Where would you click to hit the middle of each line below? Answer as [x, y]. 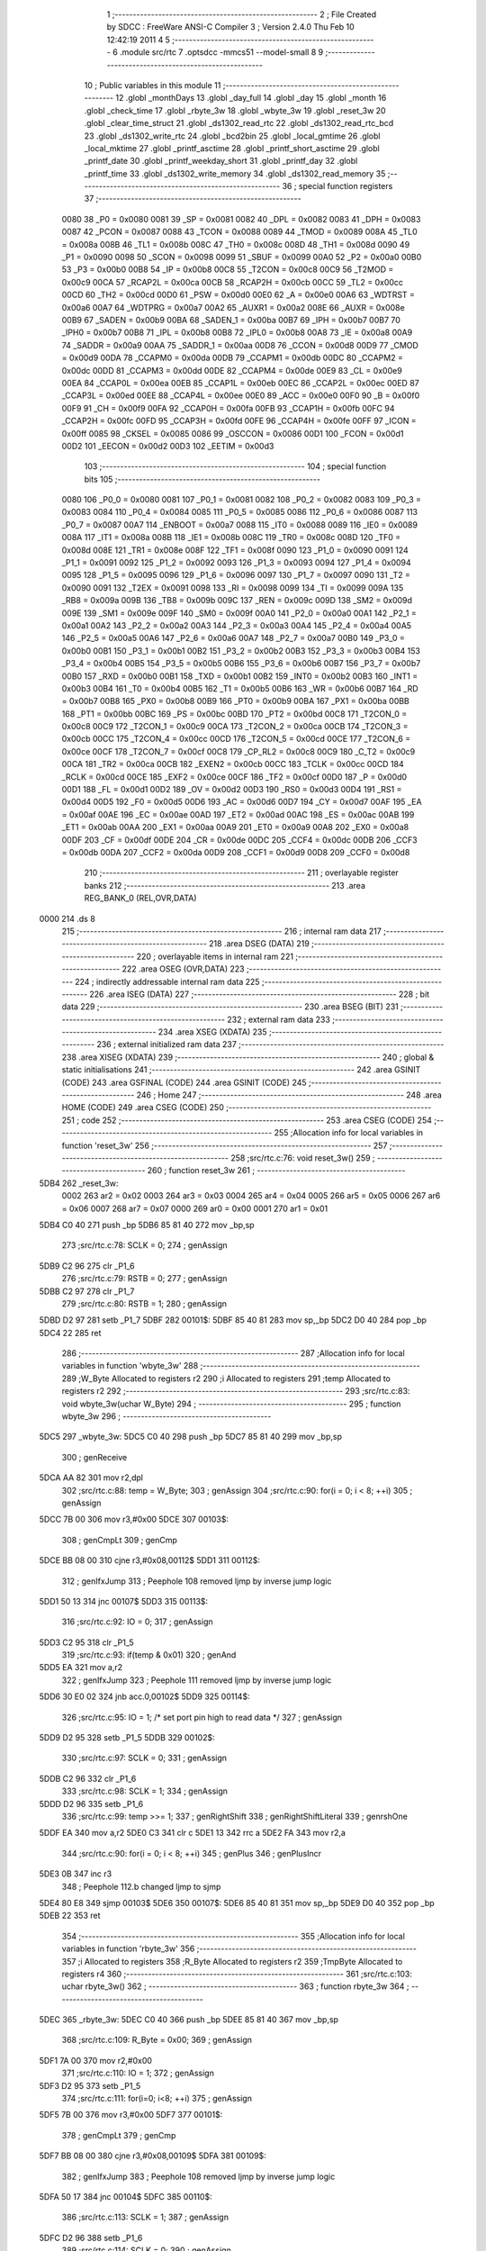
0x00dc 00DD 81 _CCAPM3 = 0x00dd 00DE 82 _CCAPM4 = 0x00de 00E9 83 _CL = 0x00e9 [232, 370]
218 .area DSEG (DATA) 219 [259, 944]
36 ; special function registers [337, 186]
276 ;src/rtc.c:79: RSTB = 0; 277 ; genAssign [144, 1279]
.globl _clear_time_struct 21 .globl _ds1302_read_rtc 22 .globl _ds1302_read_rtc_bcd [239, 123]
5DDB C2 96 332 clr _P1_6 [88, 1778]
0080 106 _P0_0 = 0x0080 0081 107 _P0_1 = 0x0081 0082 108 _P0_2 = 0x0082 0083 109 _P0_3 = [242, 500]
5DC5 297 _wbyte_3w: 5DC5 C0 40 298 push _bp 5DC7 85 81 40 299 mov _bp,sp [190, 1437]
